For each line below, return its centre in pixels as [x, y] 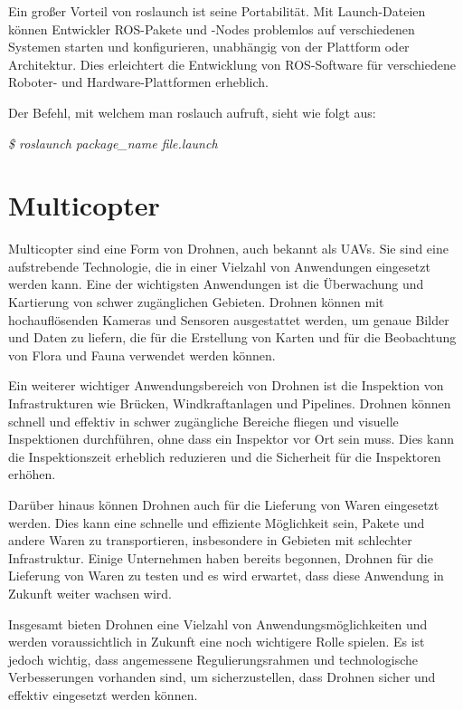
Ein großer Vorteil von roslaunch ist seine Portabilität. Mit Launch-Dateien [217, 11]
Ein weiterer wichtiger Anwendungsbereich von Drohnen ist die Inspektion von [226, 385]
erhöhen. [32, 474]
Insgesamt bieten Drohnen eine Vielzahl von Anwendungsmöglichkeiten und [218, 624]
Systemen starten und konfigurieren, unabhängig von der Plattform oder [209, 47]
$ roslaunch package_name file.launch [113, 143]
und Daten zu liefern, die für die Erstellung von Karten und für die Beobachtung [232, 337]
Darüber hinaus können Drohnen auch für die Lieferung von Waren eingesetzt [224, 504]
